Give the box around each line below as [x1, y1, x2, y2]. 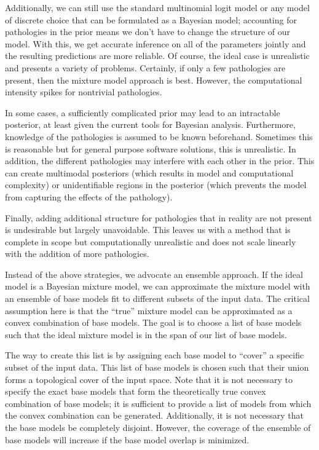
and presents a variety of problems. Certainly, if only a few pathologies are [5, 61, 286, 74]
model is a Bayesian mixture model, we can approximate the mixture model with [5, 280, 310, 293]
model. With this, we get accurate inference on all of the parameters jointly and [5, 37, 306, 50]
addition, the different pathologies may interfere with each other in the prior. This [5, 154, 315, 167]
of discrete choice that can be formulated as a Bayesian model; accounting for [5, 13, 297, 26]
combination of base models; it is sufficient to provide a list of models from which [5, 397, 312, 409]
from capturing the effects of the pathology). [5, 190, 173, 203]
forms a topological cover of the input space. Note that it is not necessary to [5, 373, 293, 385]
